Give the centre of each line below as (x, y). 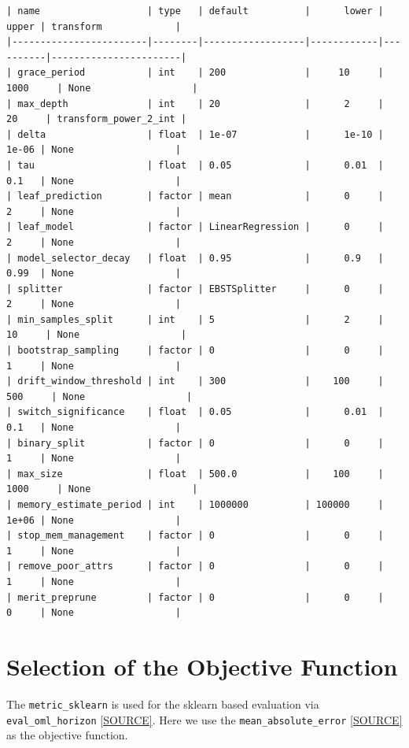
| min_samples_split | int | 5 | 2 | (195, 319)
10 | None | (97, 335)
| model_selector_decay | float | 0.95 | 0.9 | (195, 258)
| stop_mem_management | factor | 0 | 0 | (195, 536)
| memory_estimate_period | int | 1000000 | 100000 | (195, 505)
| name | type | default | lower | (195, 11)
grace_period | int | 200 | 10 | (201, 73)
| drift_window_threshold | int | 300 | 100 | (195, 381)
